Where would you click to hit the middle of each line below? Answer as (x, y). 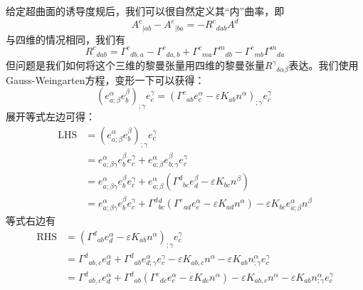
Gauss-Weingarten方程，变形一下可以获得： (105, 79)
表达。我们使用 (323, 65)
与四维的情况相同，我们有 (65, 39)
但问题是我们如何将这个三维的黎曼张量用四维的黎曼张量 (135, 65)
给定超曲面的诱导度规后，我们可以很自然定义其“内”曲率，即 (145, 11)
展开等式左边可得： (51, 116)
